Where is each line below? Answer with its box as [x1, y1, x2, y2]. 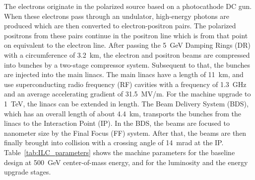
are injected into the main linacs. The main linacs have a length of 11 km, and [4, 69, 244, 80]
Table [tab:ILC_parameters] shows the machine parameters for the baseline [4, 147, 235, 157]
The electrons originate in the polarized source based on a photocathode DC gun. [4, 1, 252, 11]
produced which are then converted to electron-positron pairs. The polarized [4, 20, 236, 31]
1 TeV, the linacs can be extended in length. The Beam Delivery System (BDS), [4, 98, 249, 108]
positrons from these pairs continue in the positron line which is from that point [4, 30, 248, 40]
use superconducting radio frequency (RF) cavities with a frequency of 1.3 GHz [4, 79, 247, 89]
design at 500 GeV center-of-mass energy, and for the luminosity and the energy [4, 157, 248, 167]
